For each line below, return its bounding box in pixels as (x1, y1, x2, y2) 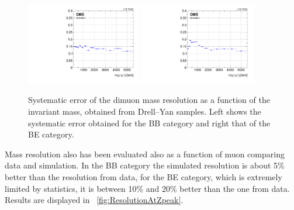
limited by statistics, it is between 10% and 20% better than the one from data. (5, 182, 290, 194)
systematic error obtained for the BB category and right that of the (28, 116, 271, 129)
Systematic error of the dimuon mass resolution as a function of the (28, 94, 270, 106)
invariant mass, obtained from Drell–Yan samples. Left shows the (28, 105, 261, 118)
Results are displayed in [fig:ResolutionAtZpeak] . (5, 194, 184, 206)
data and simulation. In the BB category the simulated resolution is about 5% (5, 159, 285, 171)
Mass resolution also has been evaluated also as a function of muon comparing (5, 147, 285, 160)
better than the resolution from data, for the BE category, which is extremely (5, 171, 282, 183)
